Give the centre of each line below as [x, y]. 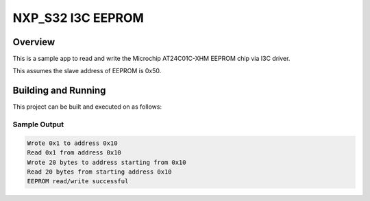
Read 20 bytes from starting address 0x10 [99, 172]
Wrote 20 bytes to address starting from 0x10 [107, 162]
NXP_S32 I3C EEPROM [78, 18]
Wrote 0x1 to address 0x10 [72, 143]
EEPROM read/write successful [78, 182]
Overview [34, 42]
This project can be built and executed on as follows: [87, 107]
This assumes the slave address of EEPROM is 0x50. [87, 71]
